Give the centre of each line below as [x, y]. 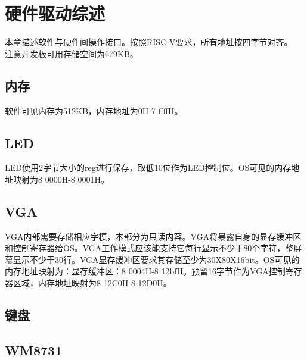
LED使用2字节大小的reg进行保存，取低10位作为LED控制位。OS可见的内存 [148, 168]
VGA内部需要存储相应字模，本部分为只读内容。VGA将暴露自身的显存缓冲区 [153, 236]
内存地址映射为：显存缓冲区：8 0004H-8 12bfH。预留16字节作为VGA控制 [145, 271]
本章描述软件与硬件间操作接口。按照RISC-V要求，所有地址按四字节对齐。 [149, 42]
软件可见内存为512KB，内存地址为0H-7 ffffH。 [94, 110]
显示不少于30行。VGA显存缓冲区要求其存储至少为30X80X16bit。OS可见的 [156, 259]
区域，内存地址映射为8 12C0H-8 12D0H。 [92, 283]
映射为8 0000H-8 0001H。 [61, 179]
